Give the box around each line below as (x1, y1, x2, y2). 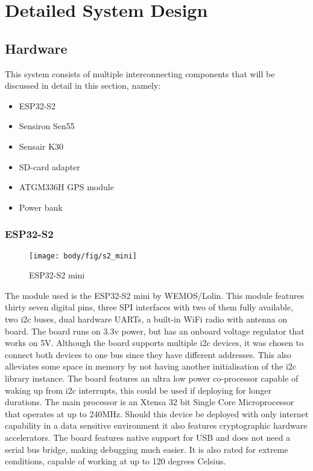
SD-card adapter (19, 160, 80, 173)
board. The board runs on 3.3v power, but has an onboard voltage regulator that (5, 324, 305, 337)
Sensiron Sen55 (19, 120, 75, 132)
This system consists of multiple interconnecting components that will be (5, 67, 275, 80)
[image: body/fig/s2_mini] (29, 251, 137, 260)
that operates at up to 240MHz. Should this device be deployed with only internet (5, 407, 309, 420)
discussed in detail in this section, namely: (5, 79, 161, 92)
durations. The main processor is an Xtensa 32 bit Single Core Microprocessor (5, 396, 294, 408)
